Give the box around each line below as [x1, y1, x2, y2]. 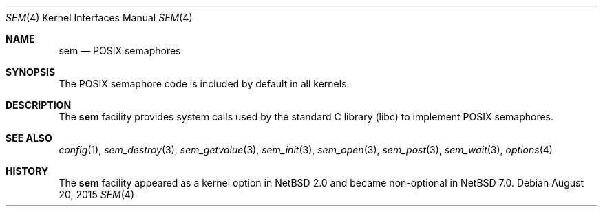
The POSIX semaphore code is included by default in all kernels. [59, 78, 350, 89]
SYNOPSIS [6, 66, 56, 78]
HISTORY [6, 165, 49, 177]
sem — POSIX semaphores [59, 45, 181, 56]
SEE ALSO [6, 132, 52, 144]
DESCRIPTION [6, 99, 72, 111]
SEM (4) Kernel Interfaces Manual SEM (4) [6, 12, 193, 23]
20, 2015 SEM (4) [59, 189, 134, 200]
